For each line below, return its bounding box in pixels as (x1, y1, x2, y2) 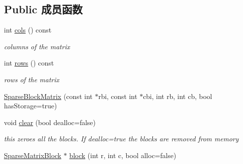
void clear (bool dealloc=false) (4, 117, 96, 127)
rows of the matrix (4, 74, 60, 84)
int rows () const (4, 58, 54, 68)
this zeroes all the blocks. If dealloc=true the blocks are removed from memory (4, 133, 239, 144)
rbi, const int (98, 91, 138, 101)
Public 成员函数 (4, 1, 83, 17)
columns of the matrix (4, 41, 70, 51)
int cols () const (4, 25, 52, 35)
